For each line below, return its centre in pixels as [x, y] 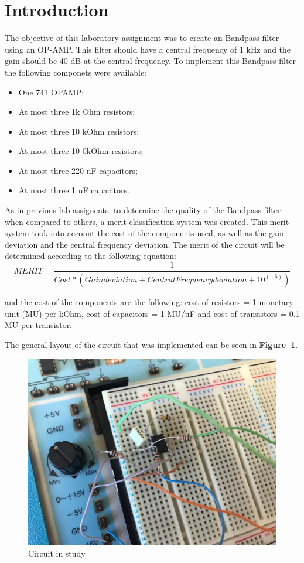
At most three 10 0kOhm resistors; [81, 151]
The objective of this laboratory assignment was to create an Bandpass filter [142, 38]
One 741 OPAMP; [51, 92]
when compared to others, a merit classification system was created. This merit [147, 221]
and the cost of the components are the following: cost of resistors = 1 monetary [149, 301]
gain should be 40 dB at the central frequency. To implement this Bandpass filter [151, 61]
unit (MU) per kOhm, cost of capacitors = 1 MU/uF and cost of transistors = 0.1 [152, 313]
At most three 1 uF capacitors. [74, 190]
